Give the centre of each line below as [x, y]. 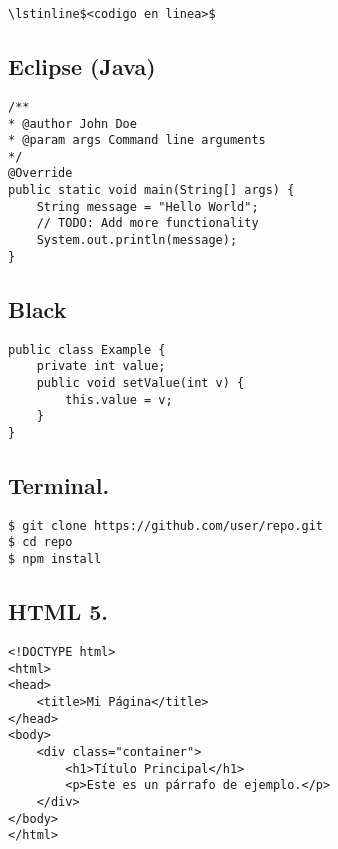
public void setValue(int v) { [140, 382]
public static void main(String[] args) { [151, 190]
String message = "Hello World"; [147, 206]
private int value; [101, 366]
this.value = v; [119, 399]
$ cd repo [40, 542]
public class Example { [87, 349]
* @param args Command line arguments [137, 140]
